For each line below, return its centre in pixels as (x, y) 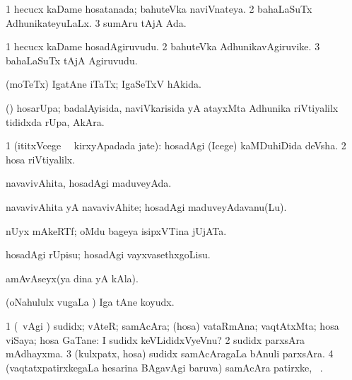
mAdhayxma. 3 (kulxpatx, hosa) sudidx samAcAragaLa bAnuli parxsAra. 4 (170, 353)
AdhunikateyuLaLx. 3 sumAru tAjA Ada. (96, 22)
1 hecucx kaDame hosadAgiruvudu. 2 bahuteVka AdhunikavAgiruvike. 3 (163, 46)
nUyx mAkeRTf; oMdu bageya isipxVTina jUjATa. (116, 230)
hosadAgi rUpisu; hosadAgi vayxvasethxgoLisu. (108, 254)
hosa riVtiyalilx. (41, 159)
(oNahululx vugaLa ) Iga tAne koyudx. (90, 302)
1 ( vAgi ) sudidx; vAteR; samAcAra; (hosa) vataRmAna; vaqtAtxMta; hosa (172, 325)
